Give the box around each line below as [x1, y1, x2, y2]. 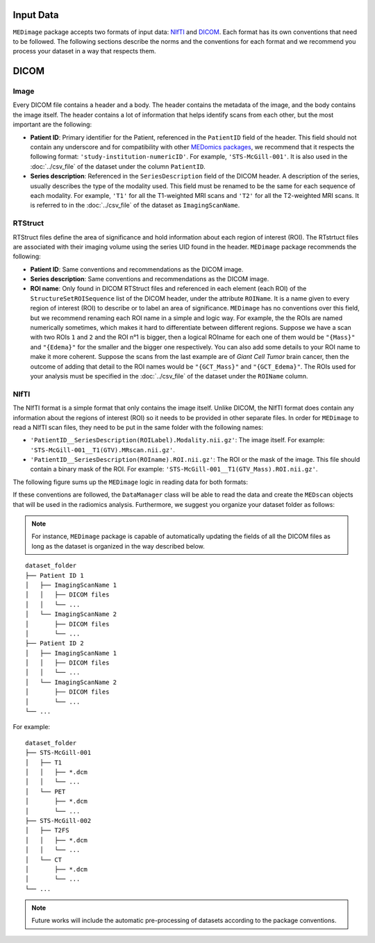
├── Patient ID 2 [25, 640, 84, 647]
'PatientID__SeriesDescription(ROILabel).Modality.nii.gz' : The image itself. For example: [30, 436, 325, 444]
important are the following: [12, 120, 92, 128]
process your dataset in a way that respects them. [12, 47, 156, 56]
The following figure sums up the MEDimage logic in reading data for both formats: [12, 478, 249, 486]
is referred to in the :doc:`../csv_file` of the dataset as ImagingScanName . [30, 201, 240, 210]
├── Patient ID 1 [25, 571, 84, 579]
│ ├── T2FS [25, 826, 69, 835]
